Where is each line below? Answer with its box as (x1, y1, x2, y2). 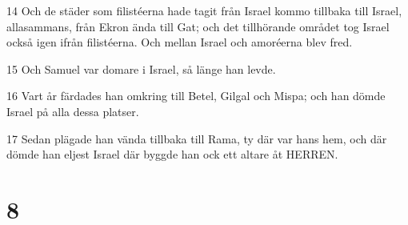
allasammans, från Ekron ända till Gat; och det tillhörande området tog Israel (6, 18, 390, 34)
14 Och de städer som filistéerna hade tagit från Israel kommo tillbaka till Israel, (6, 2, 402, 18)
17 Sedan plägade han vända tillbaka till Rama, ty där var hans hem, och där (6, 130, 387, 147)
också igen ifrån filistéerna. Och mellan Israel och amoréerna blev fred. (6, 34, 353, 50)
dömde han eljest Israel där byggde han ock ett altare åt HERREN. (6, 146, 338, 163)
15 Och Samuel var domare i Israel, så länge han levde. (6, 60, 276, 77)
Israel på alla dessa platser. (6, 102, 139, 119)
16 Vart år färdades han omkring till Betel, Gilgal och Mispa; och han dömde (6, 87, 386, 104)
